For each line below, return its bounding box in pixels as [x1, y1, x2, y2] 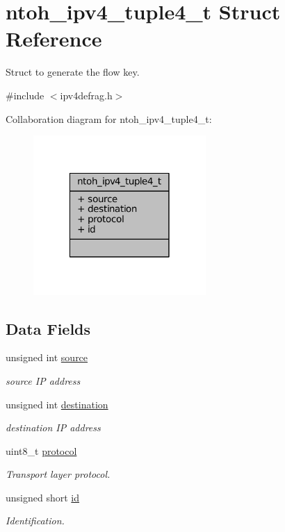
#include [6, 88, 44, 102]
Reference [6, 24, 102, 53]
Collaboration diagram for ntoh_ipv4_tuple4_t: [6, 111, 212, 126]
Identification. [6, 513, 65, 528]
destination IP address [6, 420, 101, 435]
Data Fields [6, 317, 91, 339]
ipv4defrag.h [60, 88, 113, 102]
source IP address [6, 373, 81, 388]
